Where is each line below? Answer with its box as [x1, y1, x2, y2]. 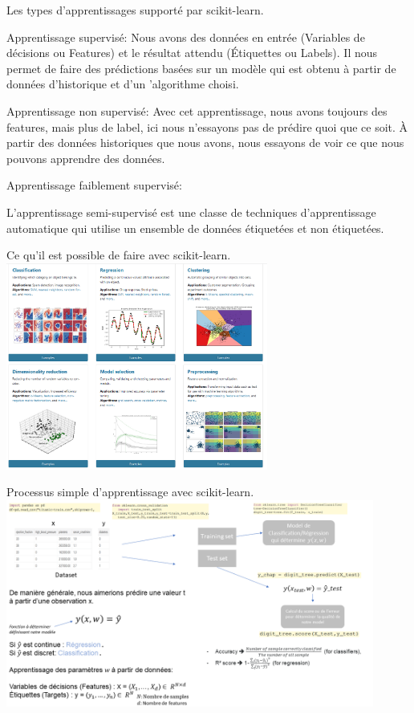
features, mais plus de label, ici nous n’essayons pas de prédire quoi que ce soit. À [6, 118, 408, 135]
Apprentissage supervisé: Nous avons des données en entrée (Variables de [6, 28, 365, 45]
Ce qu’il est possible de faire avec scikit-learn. [6, 246, 231, 263]
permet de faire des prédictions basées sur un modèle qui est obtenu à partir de [6, 59, 396, 76]
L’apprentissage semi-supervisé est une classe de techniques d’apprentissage [6, 203, 376, 220]
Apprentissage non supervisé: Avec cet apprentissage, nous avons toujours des [6, 102, 388, 119]
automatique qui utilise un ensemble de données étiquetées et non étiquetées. [6, 219, 384, 236]
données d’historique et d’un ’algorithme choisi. [6, 75, 239, 92]
